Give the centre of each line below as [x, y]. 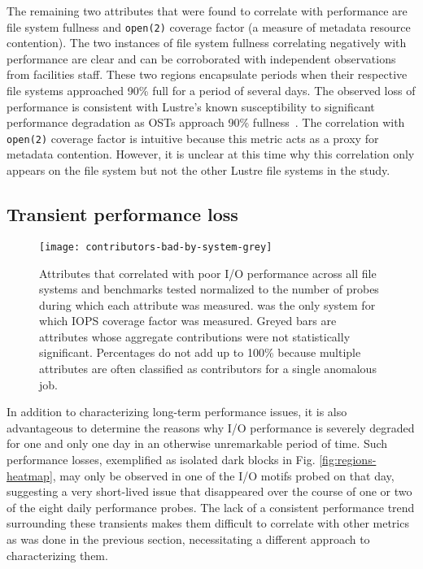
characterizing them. [57, 555]
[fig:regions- [348, 460]
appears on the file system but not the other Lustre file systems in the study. [198, 170]
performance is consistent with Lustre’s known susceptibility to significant [191, 106]
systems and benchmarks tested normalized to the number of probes [209, 289]
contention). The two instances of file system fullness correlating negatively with [207, 43]
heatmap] [30, 475]
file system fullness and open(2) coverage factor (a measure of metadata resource [209, 26]
